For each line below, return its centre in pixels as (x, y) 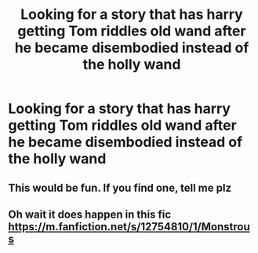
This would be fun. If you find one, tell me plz (120, 187)
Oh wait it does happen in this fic (90, 214)
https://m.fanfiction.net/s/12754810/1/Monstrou (129, 227)
